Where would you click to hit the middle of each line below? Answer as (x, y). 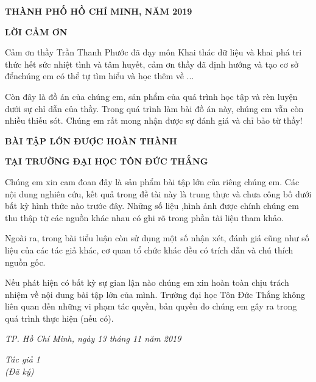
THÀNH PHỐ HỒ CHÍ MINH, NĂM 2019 (99, 11)
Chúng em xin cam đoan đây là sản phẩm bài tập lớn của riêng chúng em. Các (152, 181)
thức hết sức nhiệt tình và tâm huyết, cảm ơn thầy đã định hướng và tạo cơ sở (152, 64)
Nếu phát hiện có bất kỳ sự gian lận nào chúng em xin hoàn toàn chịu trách (147, 282)
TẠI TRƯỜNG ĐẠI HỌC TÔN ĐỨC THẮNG (107, 161)
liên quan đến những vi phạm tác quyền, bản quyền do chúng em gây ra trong (151, 306)
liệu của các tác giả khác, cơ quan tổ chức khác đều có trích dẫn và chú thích (149, 249)
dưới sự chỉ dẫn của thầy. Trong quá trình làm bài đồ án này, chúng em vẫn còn (154, 108)
